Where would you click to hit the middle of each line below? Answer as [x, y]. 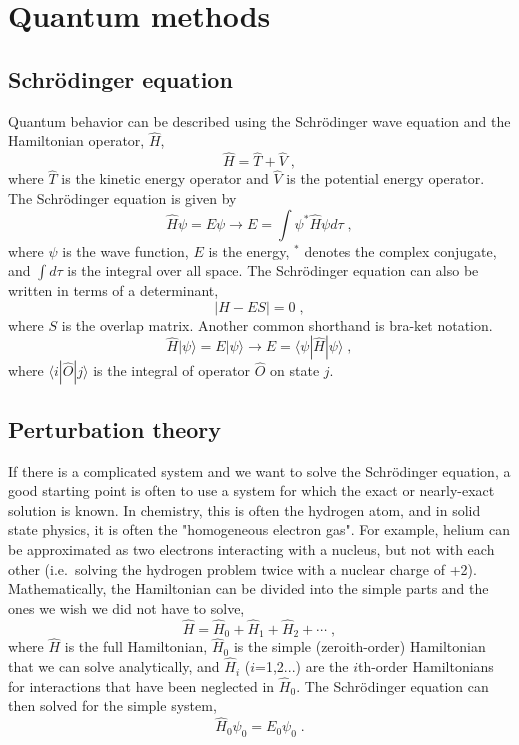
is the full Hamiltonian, [136, 646]
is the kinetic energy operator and [165, 178]
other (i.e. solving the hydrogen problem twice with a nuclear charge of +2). [242, 568]
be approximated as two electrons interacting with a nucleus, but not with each [251, 548]
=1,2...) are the [302, 666]
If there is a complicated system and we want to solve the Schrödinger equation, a [259, 470]
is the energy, [249, 250]
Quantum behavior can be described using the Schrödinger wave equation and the [259, 120]
